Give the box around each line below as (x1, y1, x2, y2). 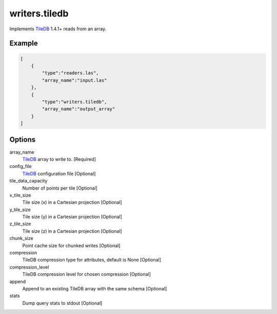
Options (9, 135, 36, 144)
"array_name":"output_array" (42, 106, 115, 112)
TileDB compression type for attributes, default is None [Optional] (22, 257, 162, 263)
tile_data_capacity (9, 178, 48, 184)
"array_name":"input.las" (42, 77, 107, 83)
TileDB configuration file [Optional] (22, 170, 96, 177)
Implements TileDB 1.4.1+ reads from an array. (9, 26, 107, 32)
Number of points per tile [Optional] (22, 185, 97, 191)
